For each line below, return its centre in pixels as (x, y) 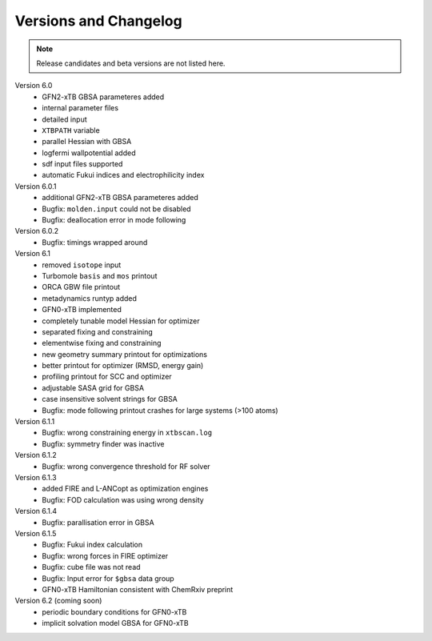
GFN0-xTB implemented (82, 310)
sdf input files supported (82, 164)
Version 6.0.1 (36, 186)
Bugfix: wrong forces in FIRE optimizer (105, 555)
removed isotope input (82, 265)
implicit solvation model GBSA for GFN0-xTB (115, 623)
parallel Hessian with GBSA (87, 142)
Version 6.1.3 (36, 477)
